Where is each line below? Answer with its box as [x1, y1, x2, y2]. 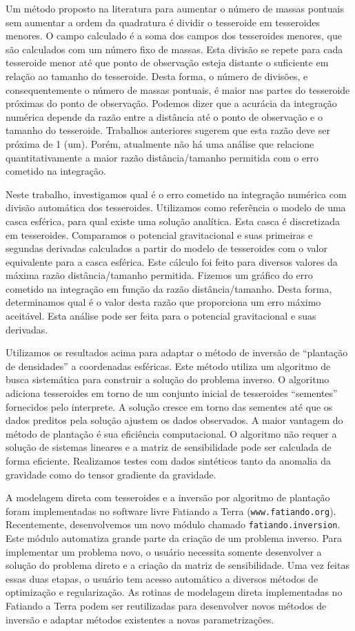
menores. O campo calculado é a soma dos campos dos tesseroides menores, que [6, 28, 342, 43]
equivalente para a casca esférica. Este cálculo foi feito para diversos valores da [6, 254, 338, 269]
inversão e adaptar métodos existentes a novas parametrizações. [6, 612, 274, 626]
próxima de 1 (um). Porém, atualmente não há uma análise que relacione [6, 136, 314, 151]
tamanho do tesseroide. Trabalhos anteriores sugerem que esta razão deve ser [6, 123, 330, 137]
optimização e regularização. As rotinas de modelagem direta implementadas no [6, 585, 343, 599]
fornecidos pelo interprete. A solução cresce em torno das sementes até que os [6, 399, 333, 414]
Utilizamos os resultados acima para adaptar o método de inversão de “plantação [6, 345, 348, 360]
